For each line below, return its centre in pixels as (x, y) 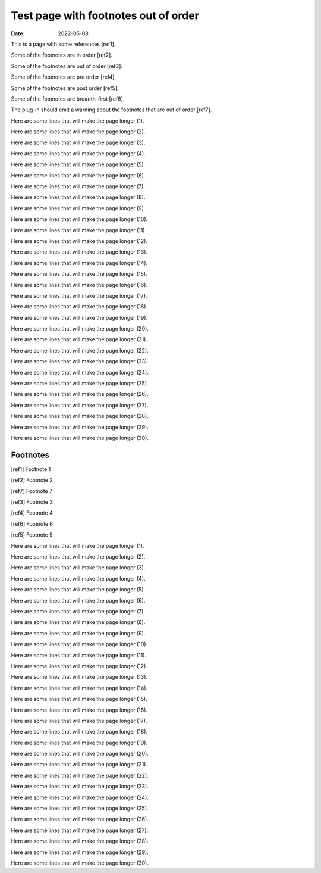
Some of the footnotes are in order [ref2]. (62, 55)
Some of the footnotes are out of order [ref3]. (67, 66)
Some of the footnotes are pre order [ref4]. (63, 77)
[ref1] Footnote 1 (31, 469)
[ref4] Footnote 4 (32, 513)
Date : (18, 33)
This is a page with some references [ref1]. (63, 44)
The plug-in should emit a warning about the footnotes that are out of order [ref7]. (111, 110)
